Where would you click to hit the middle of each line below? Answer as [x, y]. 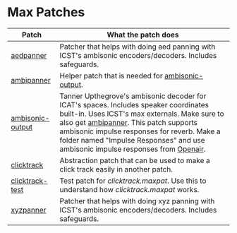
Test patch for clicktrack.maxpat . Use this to [133, 181]
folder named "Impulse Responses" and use [133, 140]
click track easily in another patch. [116, 169]
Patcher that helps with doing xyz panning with [137, 201]
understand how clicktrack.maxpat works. [129, 189]
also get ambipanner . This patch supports [129, 122]
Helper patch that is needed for [111, 76]
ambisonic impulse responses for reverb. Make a [140, 131]
